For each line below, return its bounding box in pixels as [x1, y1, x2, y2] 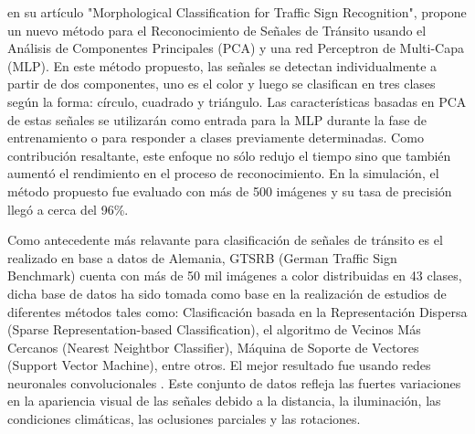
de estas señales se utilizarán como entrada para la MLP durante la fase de [7, 110, 427, 129]
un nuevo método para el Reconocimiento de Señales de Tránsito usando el [7, 20, 427, 39]
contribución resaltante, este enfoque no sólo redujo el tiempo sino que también [7, 145, 451, 164]
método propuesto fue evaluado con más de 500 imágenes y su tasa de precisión [7, 181, 452, 200]
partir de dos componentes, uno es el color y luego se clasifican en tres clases [7, 74, 436, 93]
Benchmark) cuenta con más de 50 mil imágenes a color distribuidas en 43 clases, [7, 266, 462, 285]
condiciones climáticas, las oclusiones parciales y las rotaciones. [7, 409, 361, 429]
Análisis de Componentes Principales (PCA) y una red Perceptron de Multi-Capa [7, 38, 465, 58]
